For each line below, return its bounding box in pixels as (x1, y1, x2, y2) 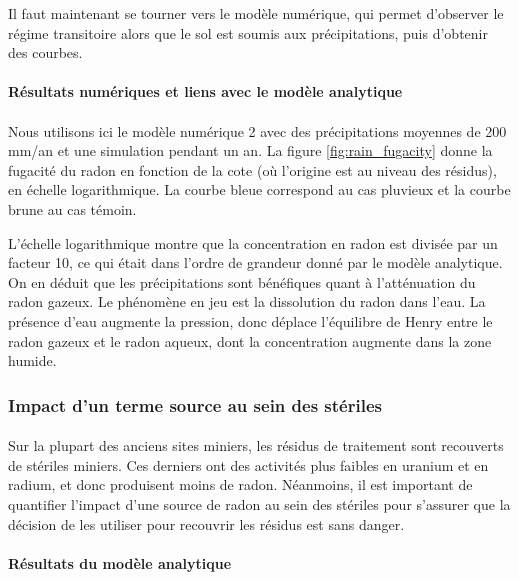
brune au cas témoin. (8, 198, 137, 219)
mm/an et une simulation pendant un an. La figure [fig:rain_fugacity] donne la (8, 140, 493, 161)
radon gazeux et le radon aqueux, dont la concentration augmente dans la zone (8, 330, 492, 351)
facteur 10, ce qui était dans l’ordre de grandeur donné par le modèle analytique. (8, 252, 503, 273)
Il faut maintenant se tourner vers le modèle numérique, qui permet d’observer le (8, 3, 504, 23)
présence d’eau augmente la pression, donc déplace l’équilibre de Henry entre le (8, 310, 493, 331)
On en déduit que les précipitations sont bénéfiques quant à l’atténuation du (8, 271, 476, 292)
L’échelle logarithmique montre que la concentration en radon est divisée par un (8, 232, 498, 253)
